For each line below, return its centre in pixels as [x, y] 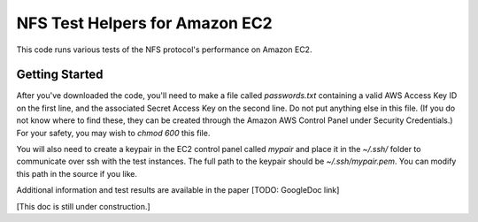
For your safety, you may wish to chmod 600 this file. [113, 133]
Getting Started [60, 75]
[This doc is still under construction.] [83, 206]
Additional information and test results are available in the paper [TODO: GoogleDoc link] [178, 190]
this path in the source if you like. [77, 173]
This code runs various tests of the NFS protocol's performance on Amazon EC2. [164, 50]
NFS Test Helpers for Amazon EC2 [145, 23]
